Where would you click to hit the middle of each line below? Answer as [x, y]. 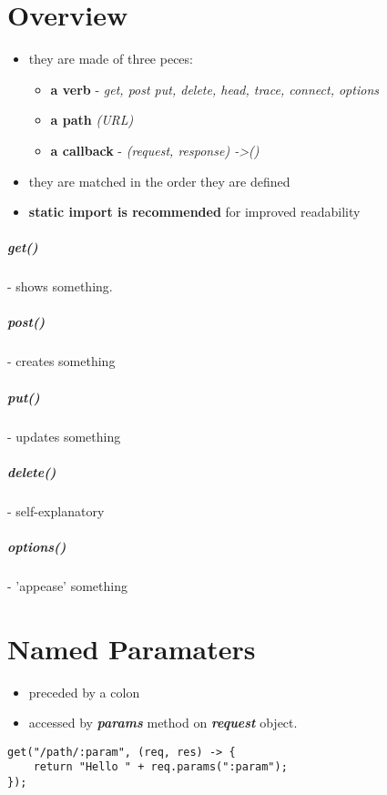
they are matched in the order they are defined [159, 181]
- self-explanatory [56, 510]
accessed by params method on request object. [163, 723]
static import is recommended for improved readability [194, 212]
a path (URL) [92, 120]
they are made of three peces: [111, 59]
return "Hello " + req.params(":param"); [160, 767]
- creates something [61, 361]
